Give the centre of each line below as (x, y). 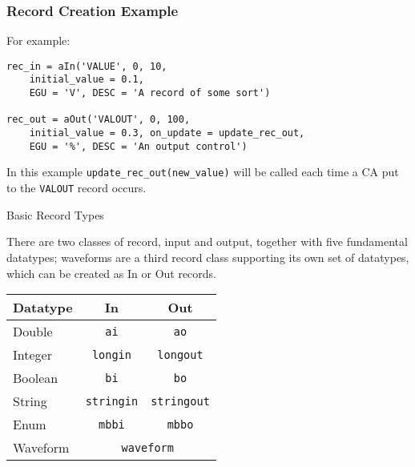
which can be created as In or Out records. (112, 273)
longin (111, 354)
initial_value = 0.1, (87, 80)
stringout (180, 401)
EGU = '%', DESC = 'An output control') (138, 146)
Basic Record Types (55, 214)
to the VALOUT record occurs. (77, 188)
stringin (112, 401)
